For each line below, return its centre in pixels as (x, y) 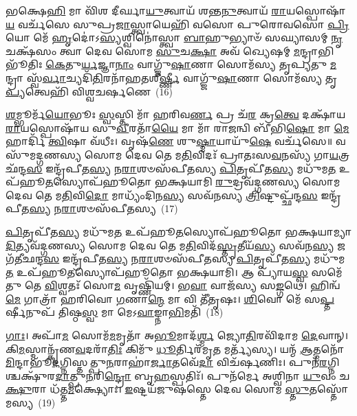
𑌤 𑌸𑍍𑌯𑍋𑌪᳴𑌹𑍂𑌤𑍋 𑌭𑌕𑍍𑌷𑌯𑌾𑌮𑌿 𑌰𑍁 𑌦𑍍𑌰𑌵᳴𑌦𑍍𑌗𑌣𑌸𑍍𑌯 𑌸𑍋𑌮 (193, 182)
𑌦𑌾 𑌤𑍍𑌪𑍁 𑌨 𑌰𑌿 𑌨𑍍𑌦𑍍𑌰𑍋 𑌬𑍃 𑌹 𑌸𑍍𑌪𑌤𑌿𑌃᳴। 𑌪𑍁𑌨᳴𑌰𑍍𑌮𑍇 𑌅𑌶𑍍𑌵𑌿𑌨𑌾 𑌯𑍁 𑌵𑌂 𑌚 (203, 375)
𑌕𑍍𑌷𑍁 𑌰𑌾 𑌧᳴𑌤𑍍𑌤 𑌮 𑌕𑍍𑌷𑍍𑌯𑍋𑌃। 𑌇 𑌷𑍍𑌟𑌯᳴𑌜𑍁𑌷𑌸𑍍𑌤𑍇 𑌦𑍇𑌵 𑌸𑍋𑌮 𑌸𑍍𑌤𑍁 (158, 389)
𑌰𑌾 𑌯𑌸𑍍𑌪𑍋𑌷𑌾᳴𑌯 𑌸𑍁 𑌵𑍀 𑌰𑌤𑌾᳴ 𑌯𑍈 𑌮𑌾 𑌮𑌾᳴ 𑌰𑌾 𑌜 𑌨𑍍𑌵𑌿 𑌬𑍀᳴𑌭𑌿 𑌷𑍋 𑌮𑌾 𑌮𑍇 (177, 127)
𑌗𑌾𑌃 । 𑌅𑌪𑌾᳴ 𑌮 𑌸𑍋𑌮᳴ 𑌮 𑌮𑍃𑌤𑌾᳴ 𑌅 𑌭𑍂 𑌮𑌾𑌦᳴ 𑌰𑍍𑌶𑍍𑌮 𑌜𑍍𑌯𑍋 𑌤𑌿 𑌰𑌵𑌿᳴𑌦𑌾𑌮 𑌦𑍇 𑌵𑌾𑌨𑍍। (177, 335)
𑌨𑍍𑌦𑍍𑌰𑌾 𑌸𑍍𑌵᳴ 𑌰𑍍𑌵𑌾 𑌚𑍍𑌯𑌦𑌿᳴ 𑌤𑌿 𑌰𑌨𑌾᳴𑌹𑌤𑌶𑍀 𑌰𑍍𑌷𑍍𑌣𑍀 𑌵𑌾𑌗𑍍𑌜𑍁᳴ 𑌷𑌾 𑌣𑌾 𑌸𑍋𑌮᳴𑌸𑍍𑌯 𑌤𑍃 (172, 77)
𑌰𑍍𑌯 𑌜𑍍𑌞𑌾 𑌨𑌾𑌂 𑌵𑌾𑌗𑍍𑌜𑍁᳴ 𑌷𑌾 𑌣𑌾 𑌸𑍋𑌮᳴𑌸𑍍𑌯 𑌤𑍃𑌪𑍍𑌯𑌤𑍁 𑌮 (209, 64)
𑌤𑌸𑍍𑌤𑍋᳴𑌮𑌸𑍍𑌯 (329, 389)
